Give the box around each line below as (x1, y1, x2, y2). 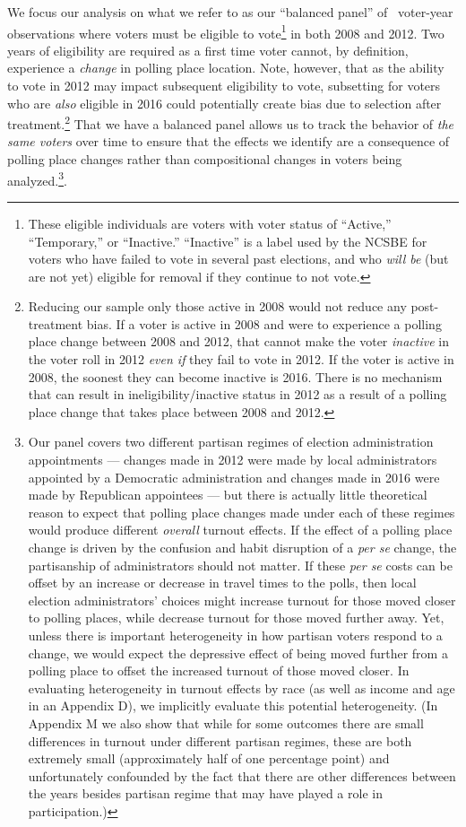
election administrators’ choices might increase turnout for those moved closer (28, 590, 456, 609)
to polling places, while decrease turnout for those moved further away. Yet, (28, 608, 444, 627)
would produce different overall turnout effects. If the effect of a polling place (28, 520, 453, 539)
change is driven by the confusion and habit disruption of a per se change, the (28, 538, 457, 556)
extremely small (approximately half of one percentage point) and (28, 749, 390, 768)
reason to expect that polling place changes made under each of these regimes (28, 502, 455, 521)
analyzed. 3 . (7, 168, 67, 189)
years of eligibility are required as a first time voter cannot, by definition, (7, 40, 409, 59)
